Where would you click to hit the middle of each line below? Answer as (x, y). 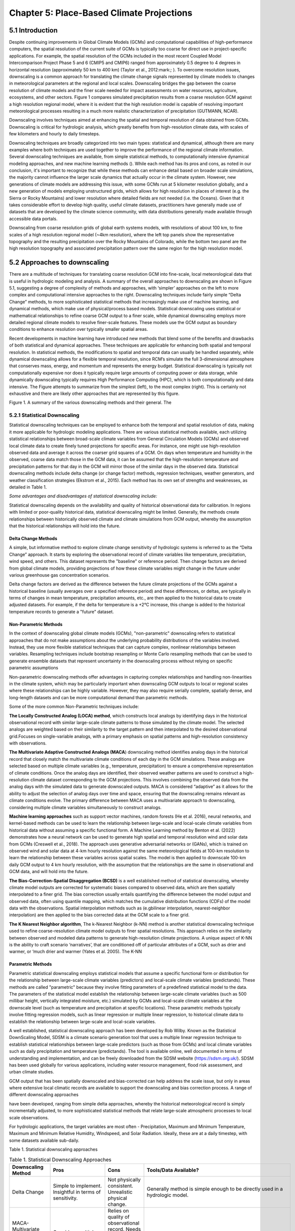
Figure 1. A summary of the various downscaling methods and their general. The (90, 403)
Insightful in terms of (77, 1192)
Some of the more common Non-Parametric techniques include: (74, 707)
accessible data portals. (33, 219)
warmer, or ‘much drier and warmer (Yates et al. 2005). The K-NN (75, 952)
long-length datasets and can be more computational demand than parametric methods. (99, 697)
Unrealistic (120, 1192)
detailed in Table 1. (28, 487)
